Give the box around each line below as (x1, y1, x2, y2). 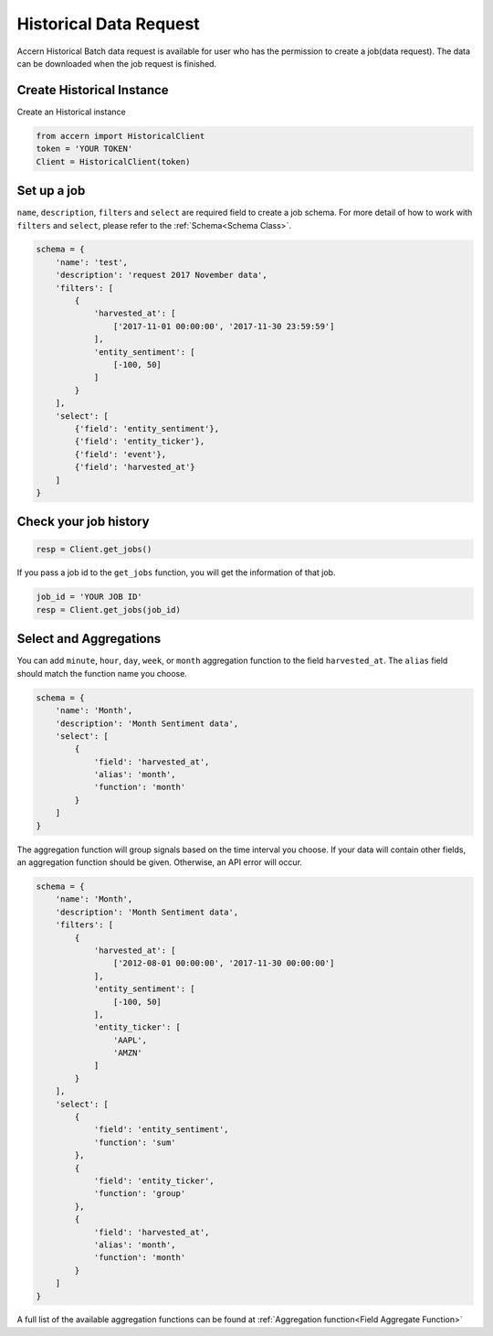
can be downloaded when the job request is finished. (16, 58, 217, 69)
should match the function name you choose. (16, 668, 187, 679)
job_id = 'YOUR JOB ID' (36, 592, 143, 603)
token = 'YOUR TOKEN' (36, 144, 133, 155)
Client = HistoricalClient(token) (36, 156, 191, 166)
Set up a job (16, 183, 86, 198)
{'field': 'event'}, (74, 449, 167, 459)
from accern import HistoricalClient (36, 131, 205, 141)
